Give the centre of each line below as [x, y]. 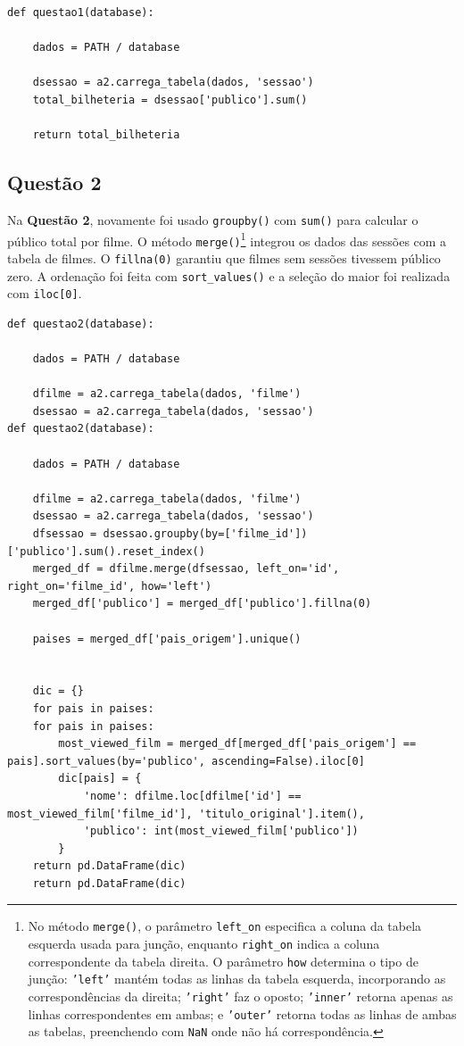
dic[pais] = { [100, 779]
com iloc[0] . [45, 293]
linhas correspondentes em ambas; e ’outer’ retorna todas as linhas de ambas [242, 1013]
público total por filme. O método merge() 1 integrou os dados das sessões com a [227, 239]
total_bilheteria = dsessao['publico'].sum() [170, 100]
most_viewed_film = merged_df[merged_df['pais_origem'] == [237, 744]
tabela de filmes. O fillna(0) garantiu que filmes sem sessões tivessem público [224, 257]
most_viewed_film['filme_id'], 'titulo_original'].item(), [186, 814]
